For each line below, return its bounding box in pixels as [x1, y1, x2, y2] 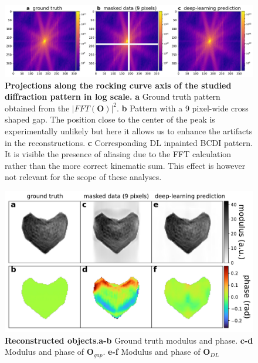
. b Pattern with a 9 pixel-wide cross [117, 101, 249, 114]
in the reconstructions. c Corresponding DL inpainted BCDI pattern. [5, 136, 253, 148]
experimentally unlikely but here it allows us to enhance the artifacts [5, 124, 253, 137]
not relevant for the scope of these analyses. [5, 171, 162, 183]
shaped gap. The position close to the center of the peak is [5, 113, 215, 125]
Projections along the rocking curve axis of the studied [5, 79, 232, 91]
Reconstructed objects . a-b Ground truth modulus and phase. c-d [5, 334, 253, 346]
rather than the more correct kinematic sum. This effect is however [5, 159, 246, 171]
